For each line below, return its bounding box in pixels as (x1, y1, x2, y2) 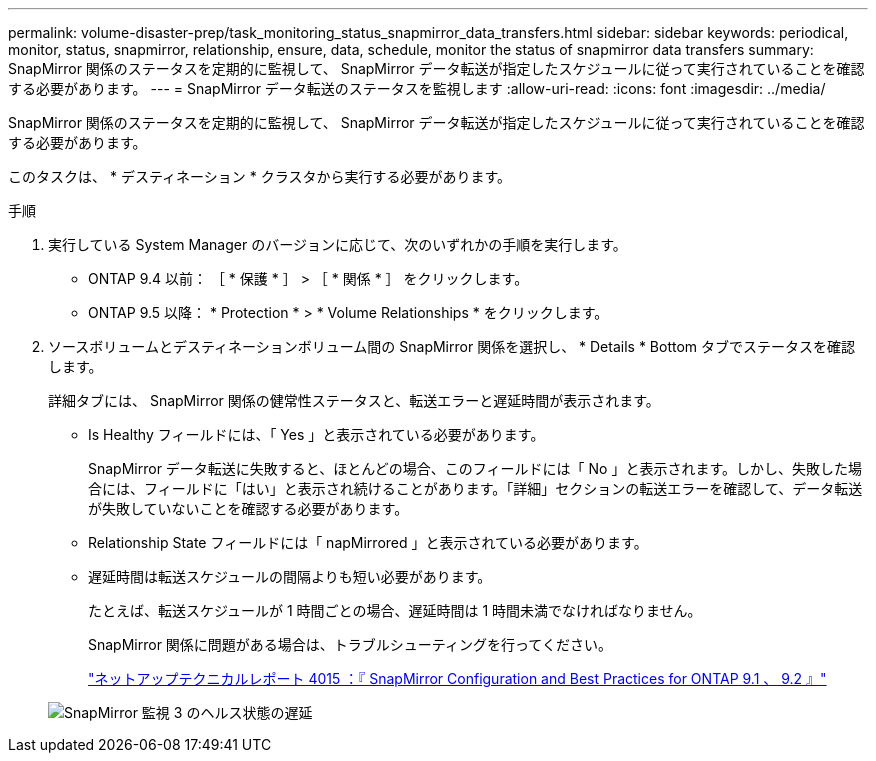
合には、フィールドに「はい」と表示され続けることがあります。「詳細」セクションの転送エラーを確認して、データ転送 (88, 480, 863, 497)
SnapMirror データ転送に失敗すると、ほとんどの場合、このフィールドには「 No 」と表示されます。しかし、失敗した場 (88, 460, 863, 477)
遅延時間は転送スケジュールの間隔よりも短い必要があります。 (88, 568, 492, 585)
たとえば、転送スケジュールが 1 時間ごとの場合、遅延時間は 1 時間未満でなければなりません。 (88, 602, 702, 619)
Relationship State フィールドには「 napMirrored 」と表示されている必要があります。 (88, 534, 648, 551)
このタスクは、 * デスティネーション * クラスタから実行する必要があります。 (8, 168, 511, 185)
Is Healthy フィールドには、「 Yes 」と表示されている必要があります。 (88, 426, 545, 443)
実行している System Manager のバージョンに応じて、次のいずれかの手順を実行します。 (48, 236, 627, 253)
